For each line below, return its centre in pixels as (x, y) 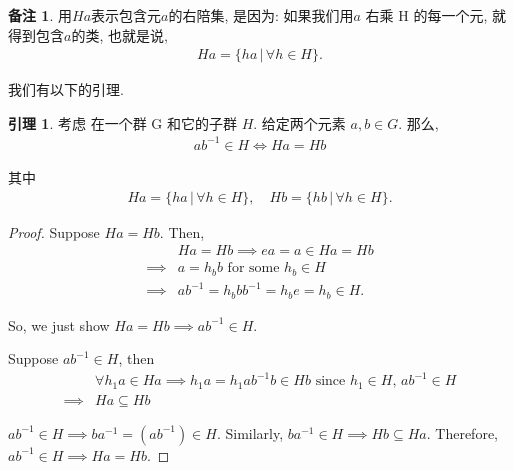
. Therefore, (462, 432)
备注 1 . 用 (40, 15)
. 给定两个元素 (299, 122)
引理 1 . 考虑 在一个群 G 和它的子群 (122, 122)
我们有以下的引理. (66, 89)
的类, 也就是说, (119, 34)
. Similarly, (250, 432)
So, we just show (59, 324)
